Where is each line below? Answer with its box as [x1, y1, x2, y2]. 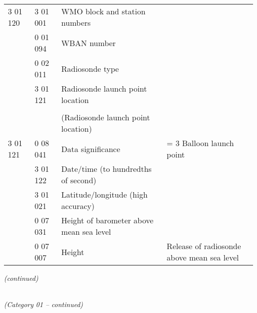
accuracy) [61, 200, 95, 211]
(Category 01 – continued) [4, 299, 83, 310]
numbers [61, 17, 91, 28]
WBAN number [61, 37, 116, 49]
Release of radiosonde [167, 240, 241, 252]
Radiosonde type [61, 62, 119, 74]
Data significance [61, 143, 121, 155]
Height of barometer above [61, 214, 154, 226]
